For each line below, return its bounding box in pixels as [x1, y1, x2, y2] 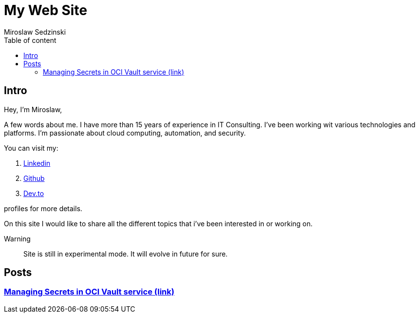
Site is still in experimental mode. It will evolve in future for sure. [23, 249, 228, 258]
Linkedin [23, 158, 51, 167]
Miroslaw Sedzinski [4, 27, 66, 36]
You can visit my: [4, 143, 58, 152]
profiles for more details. [4, 204, 83, 213]
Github [23, 174, 45, 182]
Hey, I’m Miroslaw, [4, 105, 62, 114]
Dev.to [23, 189, 44, 198]
